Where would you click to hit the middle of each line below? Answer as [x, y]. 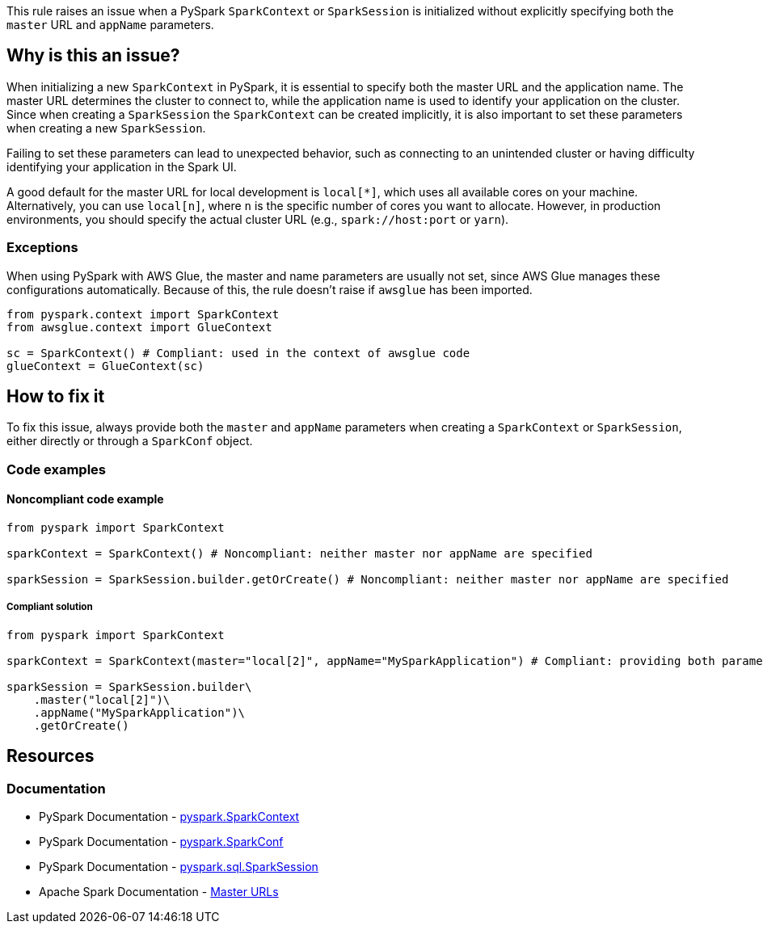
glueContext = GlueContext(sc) [105, 366]
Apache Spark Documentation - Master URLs [159, 892]
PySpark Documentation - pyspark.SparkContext [169, 817]
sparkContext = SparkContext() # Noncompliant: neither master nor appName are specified [299, 554]
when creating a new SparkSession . [106, 128]
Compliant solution [50, 607]
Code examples [57, 469]
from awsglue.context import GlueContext [139, 327]
